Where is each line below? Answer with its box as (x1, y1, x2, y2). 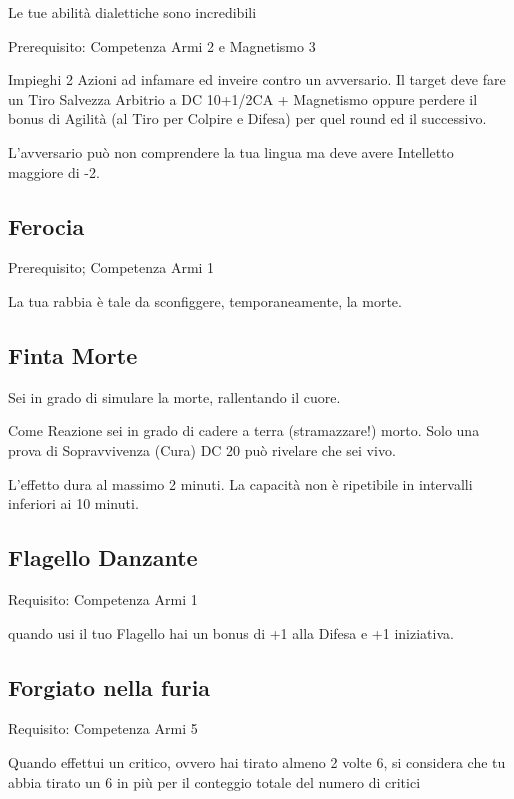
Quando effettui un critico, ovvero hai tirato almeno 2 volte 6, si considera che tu (8, 751, 506, 772)
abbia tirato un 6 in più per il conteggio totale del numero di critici (8, 771, 421, 792)
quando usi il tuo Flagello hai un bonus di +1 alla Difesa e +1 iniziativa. (8, 622, 454, 643)
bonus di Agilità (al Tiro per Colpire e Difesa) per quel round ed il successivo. (8, 108, 487, 129)
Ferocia (8, 210, 85, 241)
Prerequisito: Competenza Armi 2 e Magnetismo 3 (8, 35, 316, 56)
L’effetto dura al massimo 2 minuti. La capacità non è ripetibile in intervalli (8, 473, 473, 494)
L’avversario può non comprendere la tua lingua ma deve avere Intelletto (8, 141, 454, 162)
